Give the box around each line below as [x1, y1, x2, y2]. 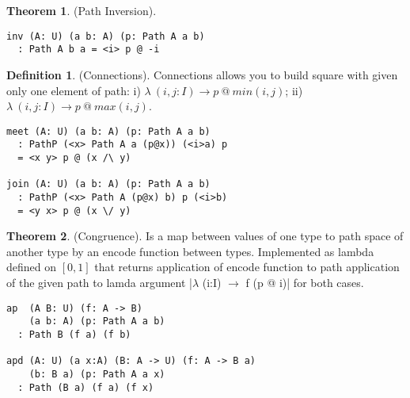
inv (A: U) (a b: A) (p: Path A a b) [6, 30, 205, 42]
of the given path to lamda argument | [6, 274, 192, 291]
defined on [6, 258, 57, 275]
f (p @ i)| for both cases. [245, 274, 364, 291]
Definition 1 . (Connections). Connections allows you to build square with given [6, 66, 398, 82]
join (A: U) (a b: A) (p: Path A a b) [6, 178, 211, 190]
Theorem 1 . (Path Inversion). [6, 2, 157, 18]
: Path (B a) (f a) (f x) [17, 381, 154, 393]
